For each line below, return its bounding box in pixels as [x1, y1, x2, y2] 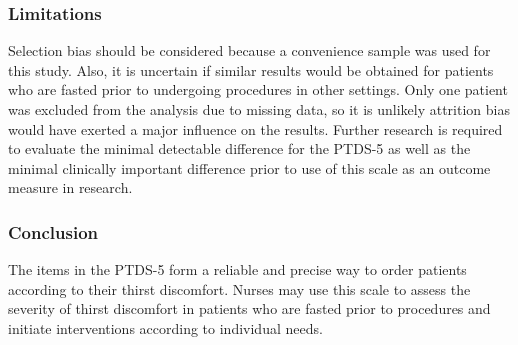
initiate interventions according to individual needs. [8, 317, 323, 338]
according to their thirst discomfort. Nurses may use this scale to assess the [8, 278, 471, 299]
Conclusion [8, 219, 98, 244]
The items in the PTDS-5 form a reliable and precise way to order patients [8, 259, 467, 280]
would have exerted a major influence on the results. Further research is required [8, 118, 503, 139]
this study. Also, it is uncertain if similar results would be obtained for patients [8, 59, 494, 80]
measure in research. [8, 177, 133, 198]
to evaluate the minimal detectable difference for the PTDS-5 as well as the [8, 138, 471, 159]
